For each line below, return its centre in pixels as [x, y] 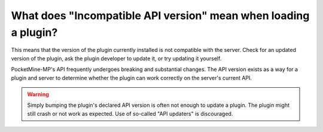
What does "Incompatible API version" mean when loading [160, 16]
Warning [38, 94]
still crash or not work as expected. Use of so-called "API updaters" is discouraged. [130, 113]
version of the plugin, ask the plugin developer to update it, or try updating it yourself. [116, 58]
